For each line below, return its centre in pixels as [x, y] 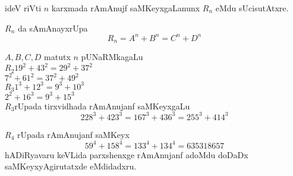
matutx [57, 57]
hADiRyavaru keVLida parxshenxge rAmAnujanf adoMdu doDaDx [127, 154]
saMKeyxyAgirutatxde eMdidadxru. [71, 166]
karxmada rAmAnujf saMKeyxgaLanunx [126, 8]
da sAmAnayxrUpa [53, 28]
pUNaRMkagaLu [112, 57]
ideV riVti [23, 8]
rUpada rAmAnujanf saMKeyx [73, 134]
